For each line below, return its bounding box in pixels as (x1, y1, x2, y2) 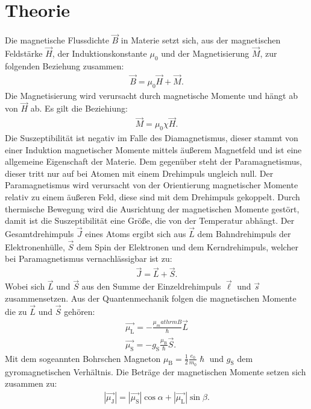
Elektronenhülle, (5, 240, 65, 253)
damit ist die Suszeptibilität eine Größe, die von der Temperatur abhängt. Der (5, 214, 295, 227)
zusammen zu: (5, 377, 57, 390)
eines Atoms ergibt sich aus (85, 227, 186, 240)
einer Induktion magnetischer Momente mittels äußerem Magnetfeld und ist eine (5, 143, 302, 156)
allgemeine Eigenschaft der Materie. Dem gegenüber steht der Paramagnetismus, (5, 155, 302, 168)
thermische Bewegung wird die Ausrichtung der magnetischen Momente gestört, (5, 202, 300, 215)
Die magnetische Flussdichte (5, 34, 109, 46)
